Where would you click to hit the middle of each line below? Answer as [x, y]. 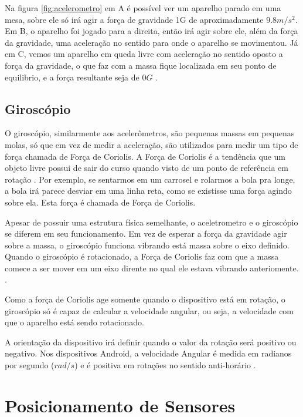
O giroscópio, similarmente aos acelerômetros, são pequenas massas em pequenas [150, 133]
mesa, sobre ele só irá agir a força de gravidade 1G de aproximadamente [134, 19]
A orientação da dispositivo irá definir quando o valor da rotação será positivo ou [151, 342]
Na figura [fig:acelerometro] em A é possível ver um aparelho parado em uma [143, 8]
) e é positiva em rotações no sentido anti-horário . [165, 365]
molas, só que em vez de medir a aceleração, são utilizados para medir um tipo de [151, 144]
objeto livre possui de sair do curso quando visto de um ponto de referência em [147, 168]
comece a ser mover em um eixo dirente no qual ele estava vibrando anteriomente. [152, 268]
